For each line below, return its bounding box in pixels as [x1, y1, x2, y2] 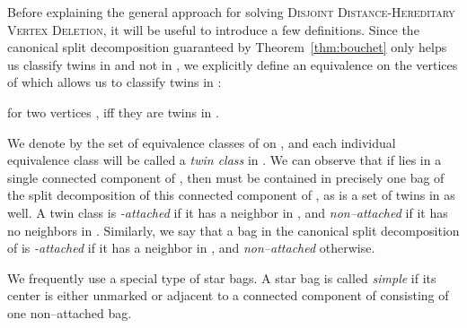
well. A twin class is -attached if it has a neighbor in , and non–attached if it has [7, 203, 448, 221]
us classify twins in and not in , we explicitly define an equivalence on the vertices [7, 55, 458, 73]
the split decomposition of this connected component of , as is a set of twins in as [7, 186, 455, 204]
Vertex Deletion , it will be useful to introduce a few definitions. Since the [7, 20, 419, 39]
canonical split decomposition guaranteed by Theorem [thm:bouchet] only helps [7, 38, 447, 56]
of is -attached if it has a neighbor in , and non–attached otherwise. [7, 238, 375, 257]
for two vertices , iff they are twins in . [7, 102, 219, 121]
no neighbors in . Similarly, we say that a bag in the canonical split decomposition [7, 220, 460, 239]
